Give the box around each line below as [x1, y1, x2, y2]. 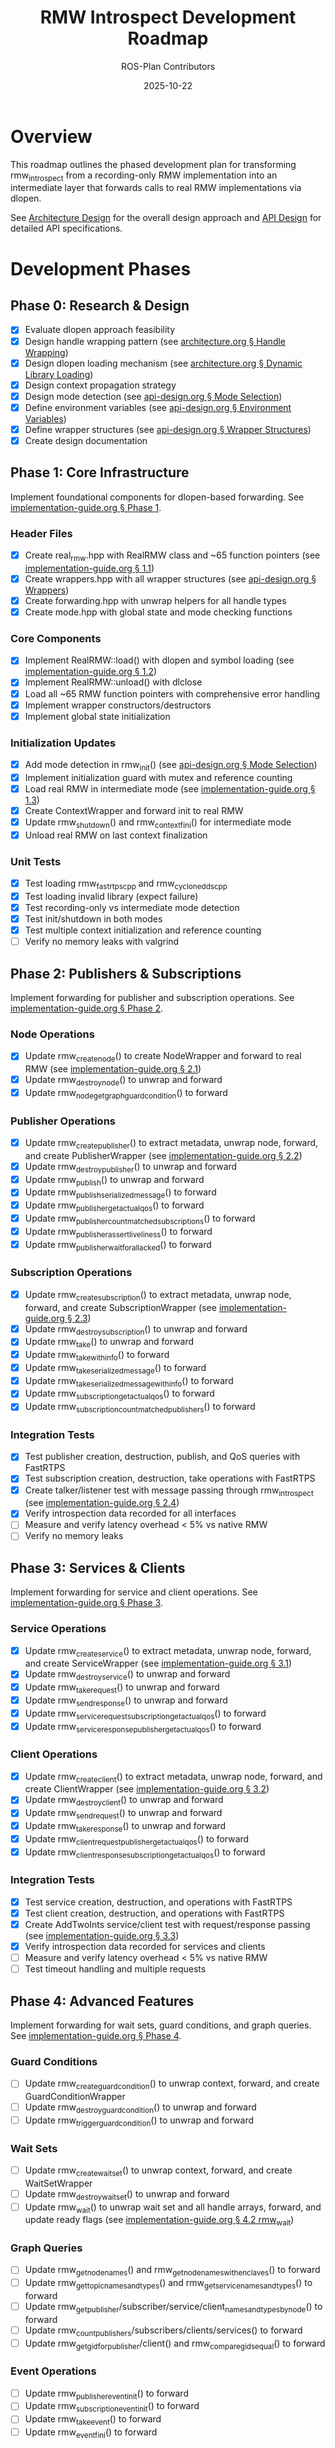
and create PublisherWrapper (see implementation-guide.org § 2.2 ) [24, 1149, 303, 1161]
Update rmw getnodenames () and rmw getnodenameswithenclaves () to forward [24, 2264, 321, 2278]
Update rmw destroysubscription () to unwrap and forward [24, 1322, 248, 1337]
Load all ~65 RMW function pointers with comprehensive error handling [24, 687, 321, 700]
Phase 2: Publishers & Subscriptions [10, 965, 242, 982]
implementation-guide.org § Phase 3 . [10, 1597, 163, 1609]
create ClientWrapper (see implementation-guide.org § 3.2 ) [24, 1783, 270, 1795]
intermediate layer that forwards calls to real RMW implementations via [10, 182, 302, 194]
